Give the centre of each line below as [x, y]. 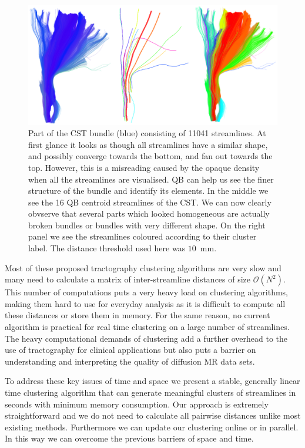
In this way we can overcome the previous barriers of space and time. [129, 438]
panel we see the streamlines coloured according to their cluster [143, 236]
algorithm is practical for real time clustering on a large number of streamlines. [147, 327]
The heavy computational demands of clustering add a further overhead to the [146, 338]
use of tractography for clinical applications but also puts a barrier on [130, 350]
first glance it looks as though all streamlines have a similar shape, [148, 144]
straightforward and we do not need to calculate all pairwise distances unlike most [153, 415]
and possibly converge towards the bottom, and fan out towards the [150, 156]
